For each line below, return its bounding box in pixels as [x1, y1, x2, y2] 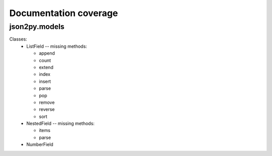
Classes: [9, 36, 27, 42]
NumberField [26, 141, 54, 147]
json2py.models [9, 22, 65, 31]
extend [39, 64, 54, 70]
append [39, 50, 55, 56]
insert [39, 78, 51, 84]
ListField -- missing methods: [26, 43, 88, 49]
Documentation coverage [9, 8, 118, 19]
